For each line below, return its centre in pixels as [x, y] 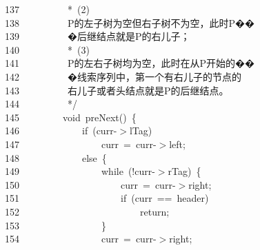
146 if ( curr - [61, 131]
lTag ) [141, 131]
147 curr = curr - [81, 144]
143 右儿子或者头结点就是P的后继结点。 [117, 90]
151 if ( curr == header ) [107, 198]
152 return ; [87, 211]
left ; [177, 144]
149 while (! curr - [80, 171]
